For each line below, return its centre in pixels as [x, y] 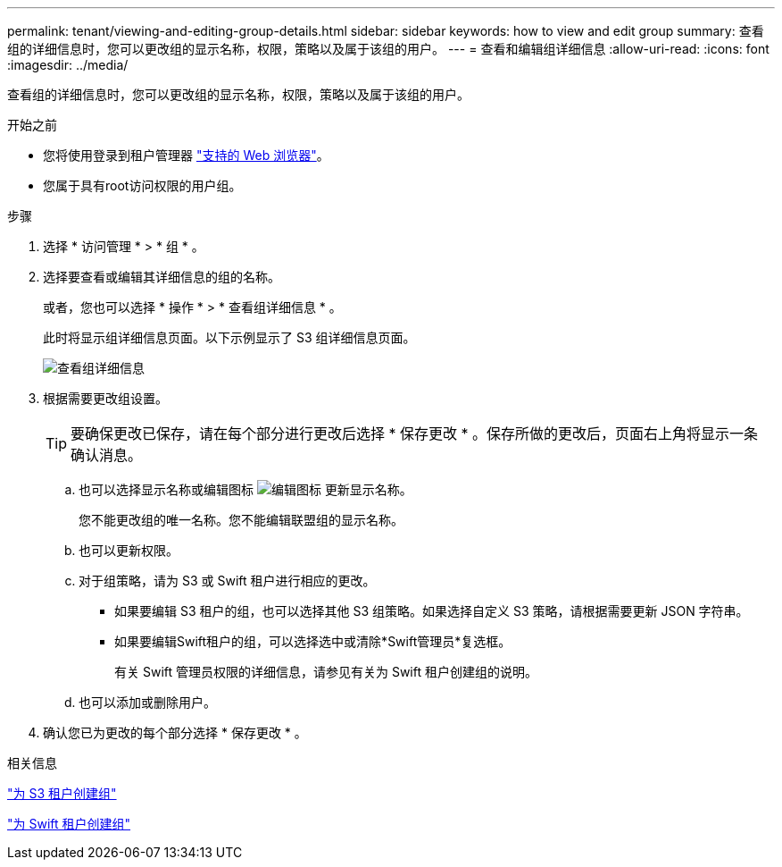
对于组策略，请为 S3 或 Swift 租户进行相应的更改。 [227, 581]
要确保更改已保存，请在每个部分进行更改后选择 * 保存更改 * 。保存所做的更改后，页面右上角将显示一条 [415, 433]
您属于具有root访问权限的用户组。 [142, 185]
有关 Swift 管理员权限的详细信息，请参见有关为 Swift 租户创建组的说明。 [326, 672]
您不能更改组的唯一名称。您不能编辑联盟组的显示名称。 [241, 520]
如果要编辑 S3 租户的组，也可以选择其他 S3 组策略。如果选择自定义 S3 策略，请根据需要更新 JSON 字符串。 [432, 611]
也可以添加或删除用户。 [147, 702]
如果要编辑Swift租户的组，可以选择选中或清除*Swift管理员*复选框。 [313, 641]
